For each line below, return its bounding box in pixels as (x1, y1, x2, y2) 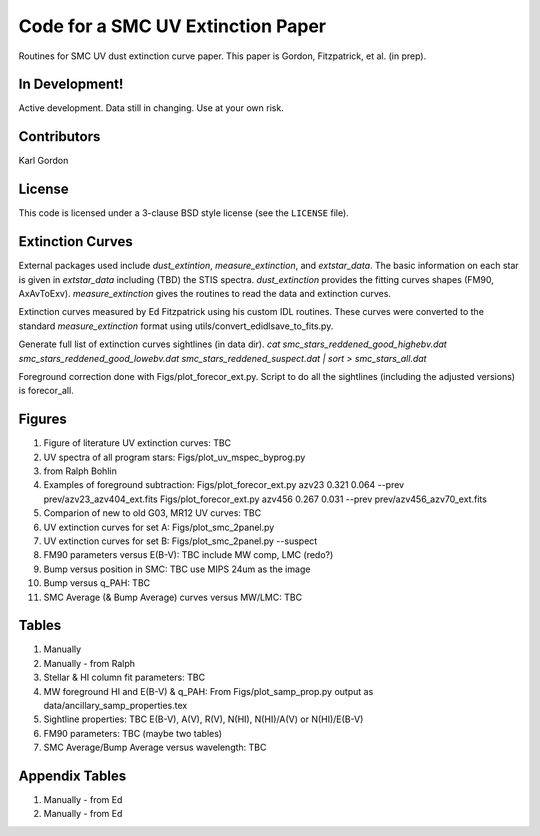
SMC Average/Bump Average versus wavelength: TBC (43, 741, 267, 754)
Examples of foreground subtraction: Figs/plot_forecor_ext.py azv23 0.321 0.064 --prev (43, 479, 405, 491)
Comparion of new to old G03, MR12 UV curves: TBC (43, 507, 262, 519)
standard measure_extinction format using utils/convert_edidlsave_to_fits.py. (18, 320, 334, 332)
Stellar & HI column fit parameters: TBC (43, 671, 205, 684)
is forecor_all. (18, 385, 74, 397)
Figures (18, 411, 67, 428)
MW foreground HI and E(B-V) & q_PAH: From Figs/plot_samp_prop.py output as (43, 685, 374, 697)
